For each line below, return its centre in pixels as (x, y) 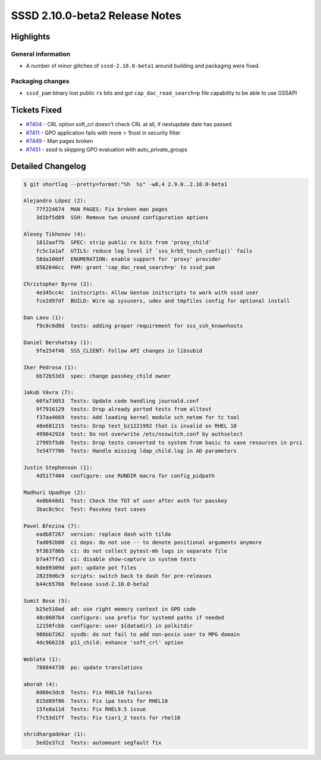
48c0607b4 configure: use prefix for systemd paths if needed (130, 617)
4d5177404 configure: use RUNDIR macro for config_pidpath (125, 476)
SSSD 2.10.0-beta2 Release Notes (96, 15)
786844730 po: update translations (89, 668)
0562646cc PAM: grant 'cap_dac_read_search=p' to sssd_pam (125, 267)
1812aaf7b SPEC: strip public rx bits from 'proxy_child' (124, 242)
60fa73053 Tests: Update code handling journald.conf (117, 401)
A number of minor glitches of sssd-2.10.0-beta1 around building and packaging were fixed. (143, 66)
